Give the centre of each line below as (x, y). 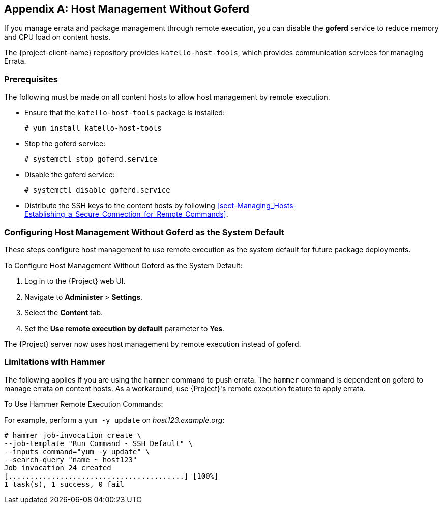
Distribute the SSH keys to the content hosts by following (120, 206)
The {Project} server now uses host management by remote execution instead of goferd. (153, 344)
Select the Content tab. (64, 312)
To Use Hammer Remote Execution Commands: (84, 404)
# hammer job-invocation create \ (73, 435)
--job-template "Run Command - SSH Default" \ (98, 443)
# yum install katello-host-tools (93, 128)
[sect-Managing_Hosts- (257, 206)
